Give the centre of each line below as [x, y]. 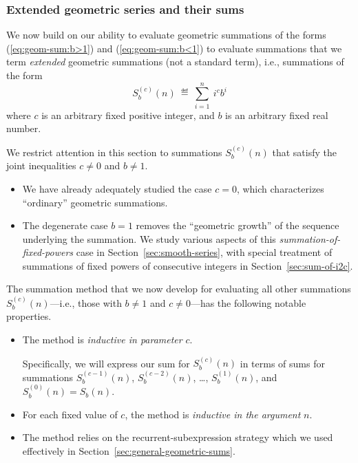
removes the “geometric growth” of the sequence [238, 225]
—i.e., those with [86, 302]
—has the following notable [248, 302]
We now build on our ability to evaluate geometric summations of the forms [166, 35]
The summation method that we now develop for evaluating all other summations [179, 289]
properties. [29, 316]
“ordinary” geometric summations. [95, 202]
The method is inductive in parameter [102, 340]
